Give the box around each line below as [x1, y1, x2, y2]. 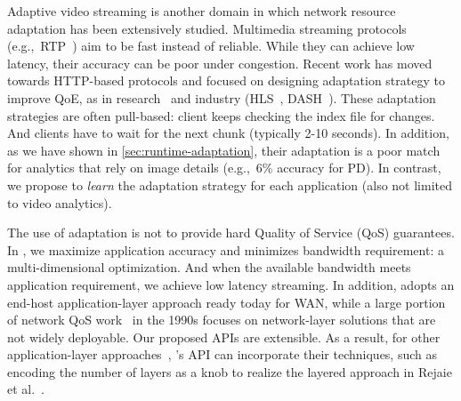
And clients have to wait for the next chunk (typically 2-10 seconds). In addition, [7, 124, 449, 142]
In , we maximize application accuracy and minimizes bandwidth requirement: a [7, 240, 444, 259]
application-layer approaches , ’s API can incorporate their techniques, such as [7, 345, 438, 364]
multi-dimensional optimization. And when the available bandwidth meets [7, 258, 411, 277]
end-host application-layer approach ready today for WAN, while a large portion [7, 293, 446, 311]
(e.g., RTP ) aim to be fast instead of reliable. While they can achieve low [7, 36, 415, 55]
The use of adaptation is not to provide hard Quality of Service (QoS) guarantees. [7, 223, 455, 242]
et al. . [7, 380, 45, 398]
